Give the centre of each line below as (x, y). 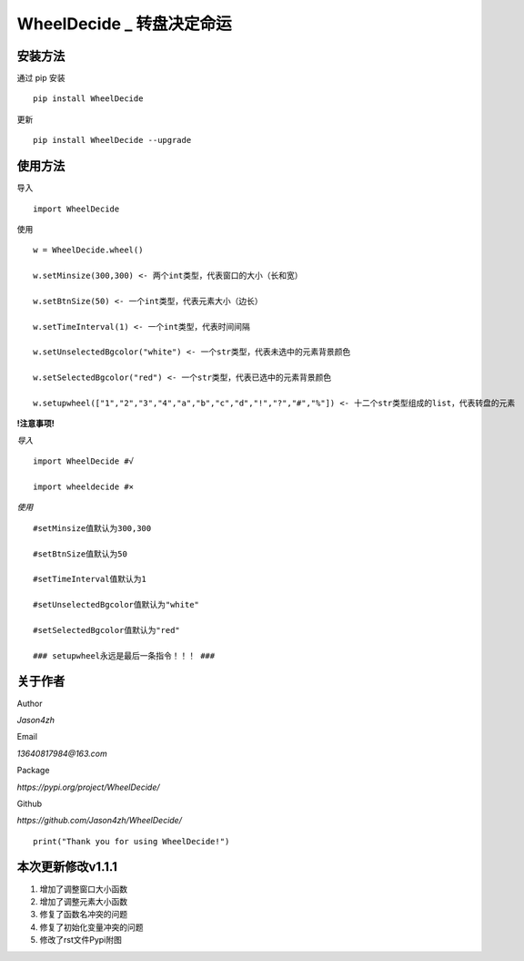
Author (30, 703)
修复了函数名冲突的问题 (83, 915)
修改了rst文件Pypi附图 (81, 940)
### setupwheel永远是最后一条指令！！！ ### (124, 655)
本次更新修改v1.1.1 (67, 867)
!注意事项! (35, 424)
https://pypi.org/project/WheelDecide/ (88, 787)
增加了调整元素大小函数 (83, 901)
